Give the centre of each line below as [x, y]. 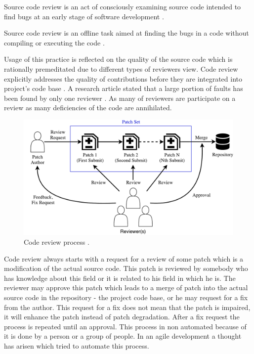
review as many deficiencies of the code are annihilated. [88, 108]
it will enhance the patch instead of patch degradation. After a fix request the [122, 317]
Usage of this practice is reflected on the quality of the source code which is [118, 59]
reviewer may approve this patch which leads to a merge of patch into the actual [126, 288]
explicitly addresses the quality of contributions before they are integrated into [123, 78]
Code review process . [57, 242]
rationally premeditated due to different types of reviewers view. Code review [121, 68]
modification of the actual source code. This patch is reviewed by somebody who [126, 268]
